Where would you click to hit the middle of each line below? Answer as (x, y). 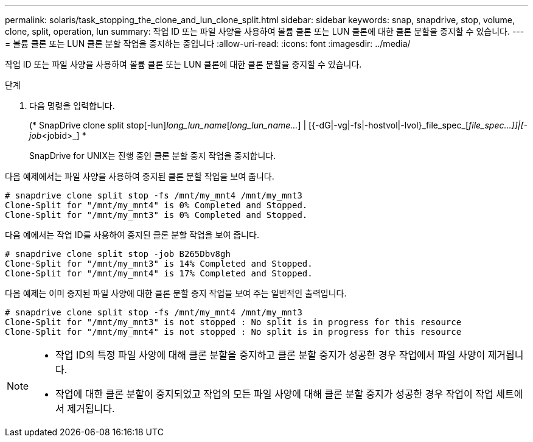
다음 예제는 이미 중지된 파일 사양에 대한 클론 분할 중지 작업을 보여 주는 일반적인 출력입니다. (176, 293)
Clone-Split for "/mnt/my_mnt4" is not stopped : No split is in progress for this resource (233, 332)
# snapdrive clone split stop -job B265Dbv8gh (118, 254)
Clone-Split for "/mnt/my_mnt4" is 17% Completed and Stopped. (159, 273)
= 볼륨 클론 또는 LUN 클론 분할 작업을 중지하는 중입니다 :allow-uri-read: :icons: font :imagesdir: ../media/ (208, 44)
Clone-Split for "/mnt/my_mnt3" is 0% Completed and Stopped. (156, 215)
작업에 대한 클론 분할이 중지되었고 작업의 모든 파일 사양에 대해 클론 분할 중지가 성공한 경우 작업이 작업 (274, 394)
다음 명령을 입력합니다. (72, 106)
